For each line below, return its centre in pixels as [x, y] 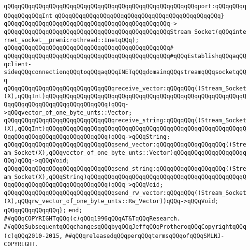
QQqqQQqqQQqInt [28, 16]
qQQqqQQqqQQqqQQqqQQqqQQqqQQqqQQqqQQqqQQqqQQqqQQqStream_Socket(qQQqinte [125, 32]
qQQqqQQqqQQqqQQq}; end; [43, 211]
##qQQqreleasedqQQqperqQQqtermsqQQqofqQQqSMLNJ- [145, 236]
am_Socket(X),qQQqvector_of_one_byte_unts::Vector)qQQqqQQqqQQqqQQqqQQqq [125, 153]
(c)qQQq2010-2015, [33, 236]
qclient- [18, 64]
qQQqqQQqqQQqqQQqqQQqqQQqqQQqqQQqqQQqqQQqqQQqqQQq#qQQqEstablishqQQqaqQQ [125, 56]
